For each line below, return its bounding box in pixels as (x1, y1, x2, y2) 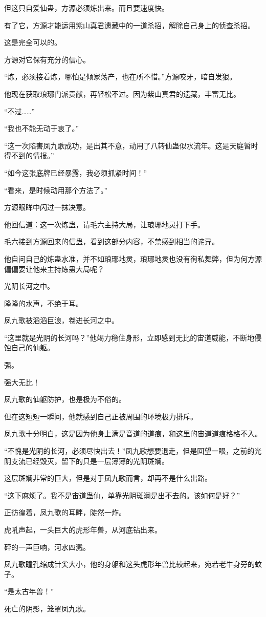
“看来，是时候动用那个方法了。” (4, 184, 108, 195)
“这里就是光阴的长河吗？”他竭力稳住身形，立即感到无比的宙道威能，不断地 (4, 332, 255, 343)
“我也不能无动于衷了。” (4, 123, 79, 134)
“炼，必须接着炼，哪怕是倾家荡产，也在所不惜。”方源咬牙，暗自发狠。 (4, 71, 237, 82)
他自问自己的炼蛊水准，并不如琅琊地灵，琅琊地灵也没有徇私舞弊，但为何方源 (4, 253, 262, 264)
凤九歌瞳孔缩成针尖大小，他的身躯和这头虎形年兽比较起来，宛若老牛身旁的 (4, 559, 255, 569)
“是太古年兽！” (4, 586, 54, 597)
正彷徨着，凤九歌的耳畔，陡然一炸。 (4, 507, 126, 518)
